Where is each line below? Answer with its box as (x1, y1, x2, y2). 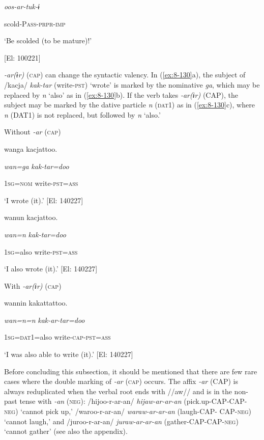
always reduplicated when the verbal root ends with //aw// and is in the (4, 386, 232, 396)
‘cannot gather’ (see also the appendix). (4, 426, 128, 436)
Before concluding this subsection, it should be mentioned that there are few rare (4, 366, 257, 376)
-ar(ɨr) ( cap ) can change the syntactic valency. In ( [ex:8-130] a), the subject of (4, 69, 246, 80)
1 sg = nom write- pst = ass (4, 178, 78, 188)
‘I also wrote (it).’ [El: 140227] (4, 263, 98, 274)
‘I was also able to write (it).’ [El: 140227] (4, 349, 133, 360)
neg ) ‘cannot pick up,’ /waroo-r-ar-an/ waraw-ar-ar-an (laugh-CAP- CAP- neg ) (4, 406, 252, 417)
